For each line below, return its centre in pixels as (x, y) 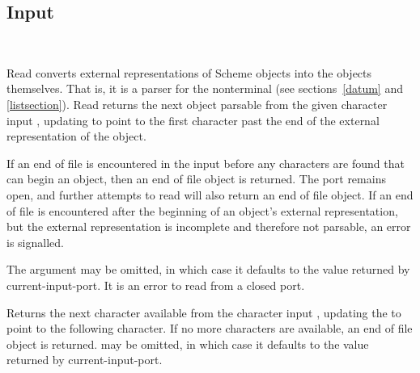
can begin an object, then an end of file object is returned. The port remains (196, 179)
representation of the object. (76, 136)
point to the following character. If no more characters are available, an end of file (210, 328)
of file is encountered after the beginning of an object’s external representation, (202, 210)
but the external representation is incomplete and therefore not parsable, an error (209, 226)
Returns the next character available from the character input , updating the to (204, 312)
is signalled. (35, 242)
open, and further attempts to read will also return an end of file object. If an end (210, 194)
